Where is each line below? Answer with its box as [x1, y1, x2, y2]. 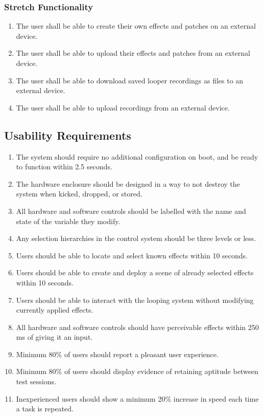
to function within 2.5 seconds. [16, 161, 112, 172]
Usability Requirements [4, 127, 131, 143]
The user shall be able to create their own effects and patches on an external [16, 20, 256, 31]
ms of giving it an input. [16, 332, 93, 342]
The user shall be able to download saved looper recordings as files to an [16, 75, 244, 85]
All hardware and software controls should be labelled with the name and [16, 205, 246, 216]
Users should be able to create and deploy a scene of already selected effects [16, 267, 254, 278]
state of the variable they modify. [16, 215, 121, 226]
